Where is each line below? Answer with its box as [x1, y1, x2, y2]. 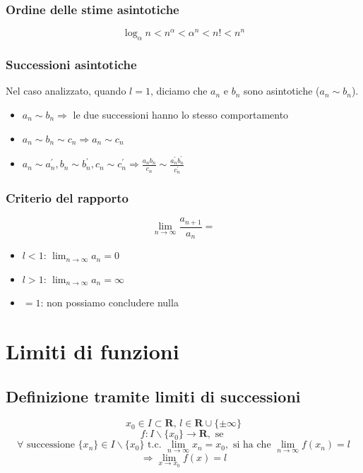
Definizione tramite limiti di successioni [6, 385, 301, 407]
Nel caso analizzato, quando [6, 83, 126, 98]
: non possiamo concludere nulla [40, 295, 179, 310]
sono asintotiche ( [244, 83, 320, 98]
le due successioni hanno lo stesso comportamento [73, 107, 289, 121]
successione [27, 440, 75, 450]
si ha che [232, 440, 271, 450]
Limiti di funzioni [6, 337, 179, 366]
